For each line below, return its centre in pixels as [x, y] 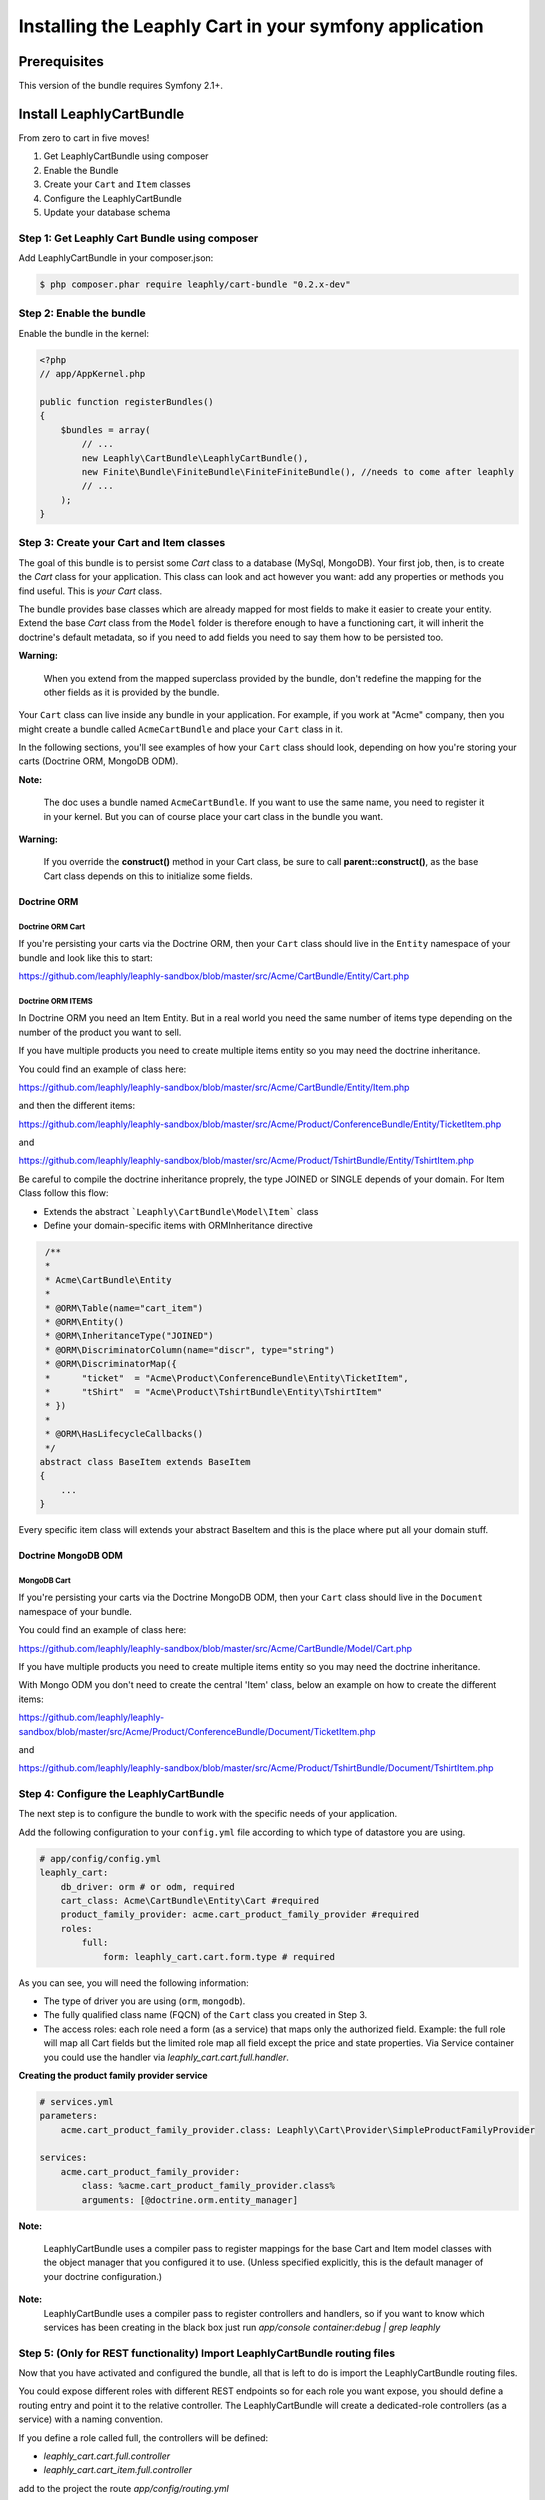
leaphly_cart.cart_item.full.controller [118, 2470]
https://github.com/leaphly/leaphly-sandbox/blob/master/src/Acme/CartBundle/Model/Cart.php [215, 1648]
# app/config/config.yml [100, 1858]
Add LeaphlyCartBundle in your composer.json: [116, 258]
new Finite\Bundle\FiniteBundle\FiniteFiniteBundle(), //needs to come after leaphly [298, 471]
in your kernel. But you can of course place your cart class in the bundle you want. [213, 816]
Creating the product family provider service [113, 2075]
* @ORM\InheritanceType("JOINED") [129, 1336]
